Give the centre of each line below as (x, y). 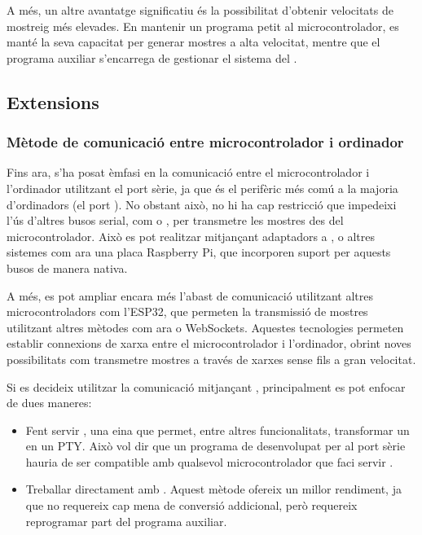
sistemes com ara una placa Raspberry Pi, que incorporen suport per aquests (199, 252)
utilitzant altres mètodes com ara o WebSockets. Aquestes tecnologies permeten (205, 327)
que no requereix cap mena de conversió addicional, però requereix (191, 505)
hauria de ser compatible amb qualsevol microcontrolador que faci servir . (209, 461)
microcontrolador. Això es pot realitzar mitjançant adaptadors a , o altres (191, 236)
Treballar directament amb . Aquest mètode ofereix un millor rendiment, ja (213, 489)
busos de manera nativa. (67, 267)
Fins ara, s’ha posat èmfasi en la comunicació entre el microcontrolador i (188, 172)
